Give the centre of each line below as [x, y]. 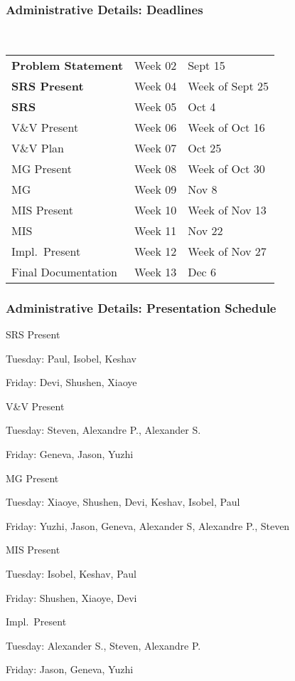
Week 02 [156, 65]
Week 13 [156, 271]
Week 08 [156, 168]
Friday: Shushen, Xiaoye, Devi [71, 597]
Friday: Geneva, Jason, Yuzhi [70, 454]
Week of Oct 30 [226, 168]
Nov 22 [205, 230]
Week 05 [156, 106]
